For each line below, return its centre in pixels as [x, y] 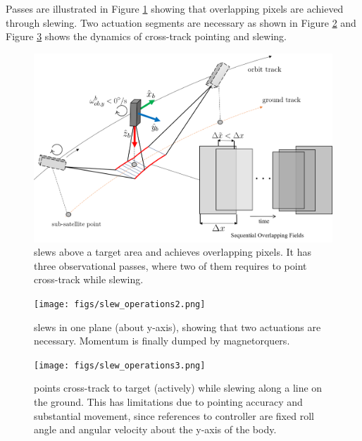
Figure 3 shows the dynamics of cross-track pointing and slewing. [146, 36]
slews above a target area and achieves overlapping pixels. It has [173, 252]
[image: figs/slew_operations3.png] [120, 365]
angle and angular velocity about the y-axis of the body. [155, 429]
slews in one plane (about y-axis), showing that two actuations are [177, 327]
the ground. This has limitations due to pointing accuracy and [168, 401]
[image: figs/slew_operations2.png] [120, 304]
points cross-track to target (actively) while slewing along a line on [178, 388]
